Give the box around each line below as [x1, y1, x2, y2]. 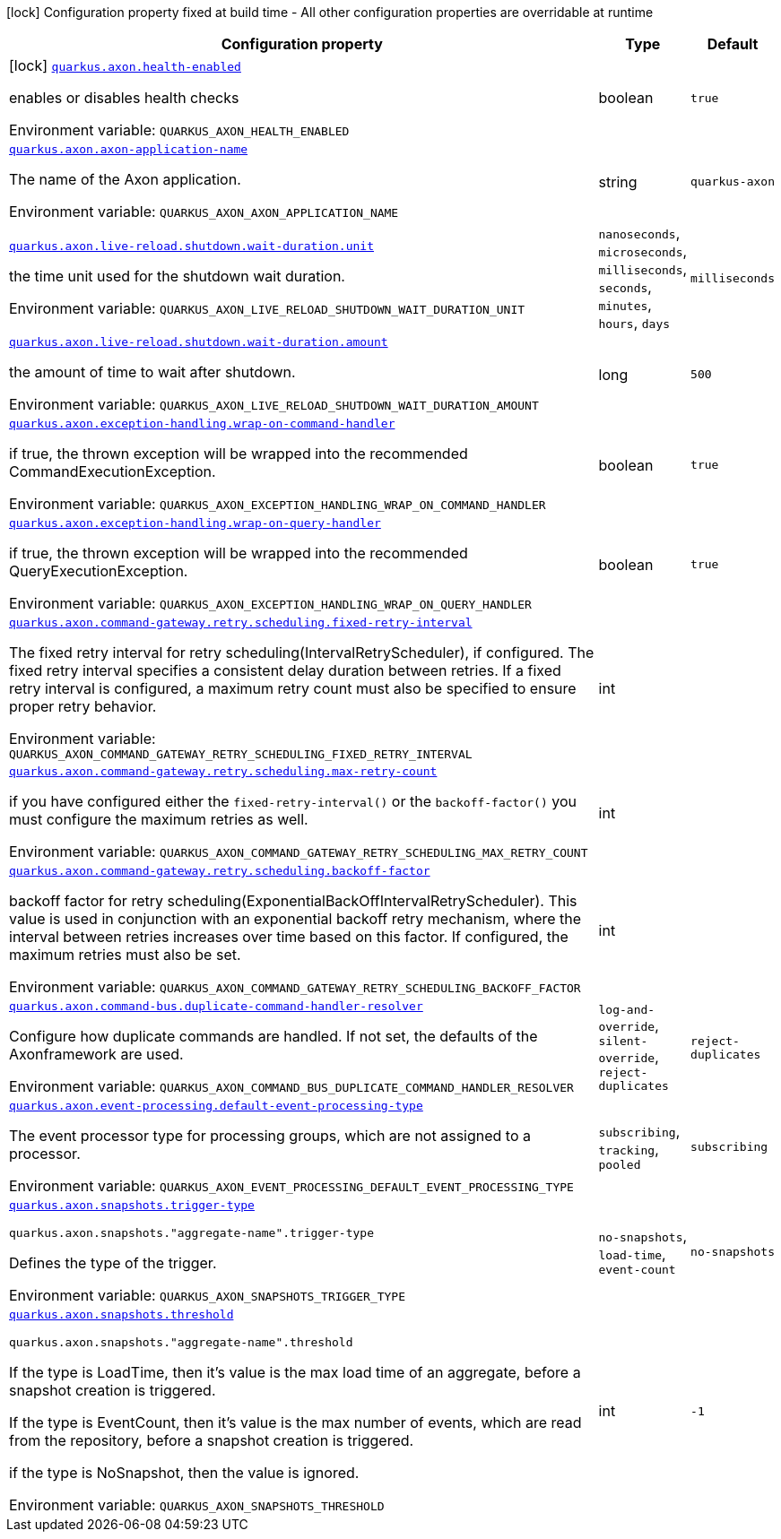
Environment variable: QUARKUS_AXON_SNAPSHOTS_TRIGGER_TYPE [9, 1286, 406, 1304]
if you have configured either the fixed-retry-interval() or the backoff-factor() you [9, 792, 577, 810]
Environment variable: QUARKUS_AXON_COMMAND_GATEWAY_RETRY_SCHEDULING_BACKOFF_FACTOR [9, 978, 581, 996]
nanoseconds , [598, 224, 681, 242]
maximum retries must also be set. [9, 946, 241, 964]
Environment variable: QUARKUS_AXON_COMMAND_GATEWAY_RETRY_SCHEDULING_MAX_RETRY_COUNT [9, 843, 588, 860]
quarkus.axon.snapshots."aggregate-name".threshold [9, 1336, 353, 1349]
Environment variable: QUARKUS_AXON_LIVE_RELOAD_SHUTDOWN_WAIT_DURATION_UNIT [9, 298, 525, 317]
